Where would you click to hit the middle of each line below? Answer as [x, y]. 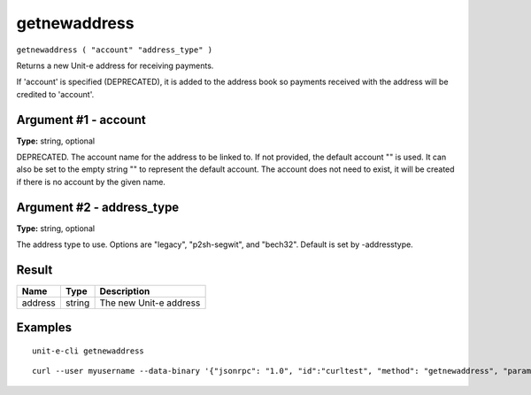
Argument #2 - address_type [98, 207]
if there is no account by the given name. [91, 182]
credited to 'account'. [55, 94]
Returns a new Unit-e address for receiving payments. [115, 66]
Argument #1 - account [81, 120]
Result [35, 270]
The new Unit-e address [150, 303]
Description [125, 291]
